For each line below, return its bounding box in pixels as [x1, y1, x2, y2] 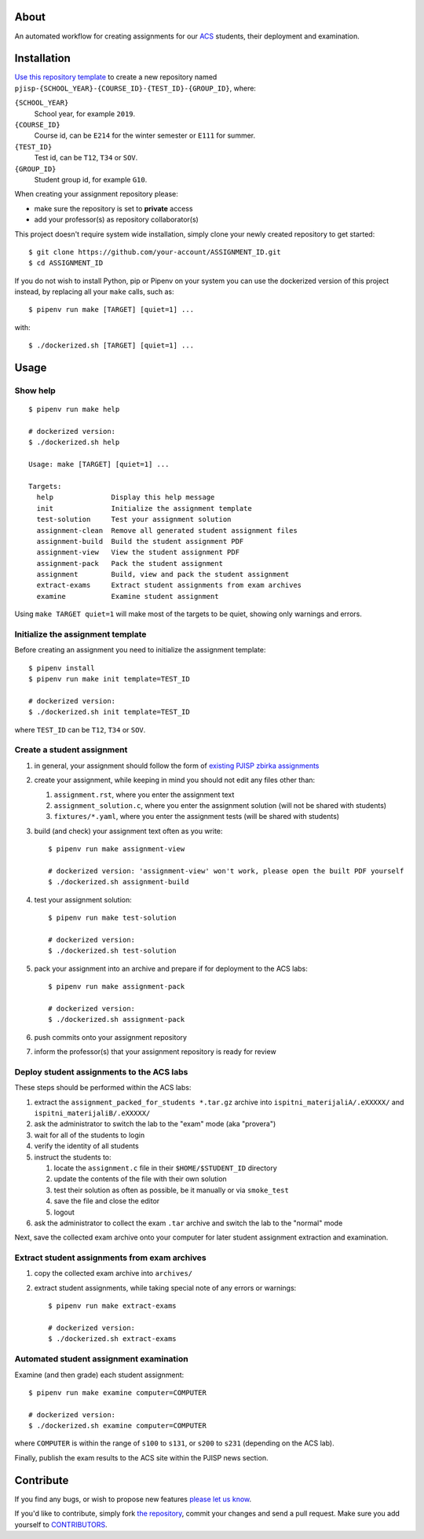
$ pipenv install [28, 663, 95, 672]
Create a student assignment [14, 744, 128, 755]
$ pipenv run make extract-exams [48, 1302, 177, 1310]
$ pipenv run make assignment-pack [48, 983, 185, 991]
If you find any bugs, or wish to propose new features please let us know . [14, 1494, 252, 1504]
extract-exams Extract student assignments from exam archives [36, 581, 302, 590]
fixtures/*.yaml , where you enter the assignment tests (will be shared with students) [53, 812, 340, 821]
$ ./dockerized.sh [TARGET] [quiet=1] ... [28, 341, 195, 350]
